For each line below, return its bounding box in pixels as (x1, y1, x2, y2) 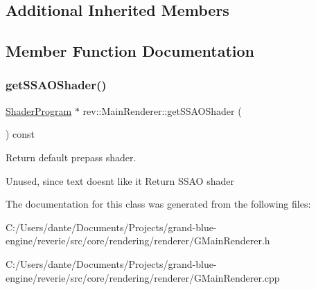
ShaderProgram (6, 103, 72, 118)
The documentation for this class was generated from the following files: (6, 197, 311, 211)
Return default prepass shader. (6, 149, 137, 164)
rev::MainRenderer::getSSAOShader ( (82, 103, 242, 118)
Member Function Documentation (6, 40, 255, 62)
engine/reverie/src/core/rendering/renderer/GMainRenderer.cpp (6, 270, 280, 284)
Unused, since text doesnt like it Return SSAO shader (6, 173, 234, 188)
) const (6, 127, 35, 141)
